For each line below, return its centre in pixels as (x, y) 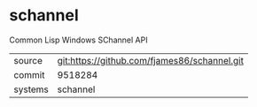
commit (29, 74)
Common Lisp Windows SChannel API (78, 40)
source (28, 60)
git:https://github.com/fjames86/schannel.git (150, 60)
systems (31, 89)
